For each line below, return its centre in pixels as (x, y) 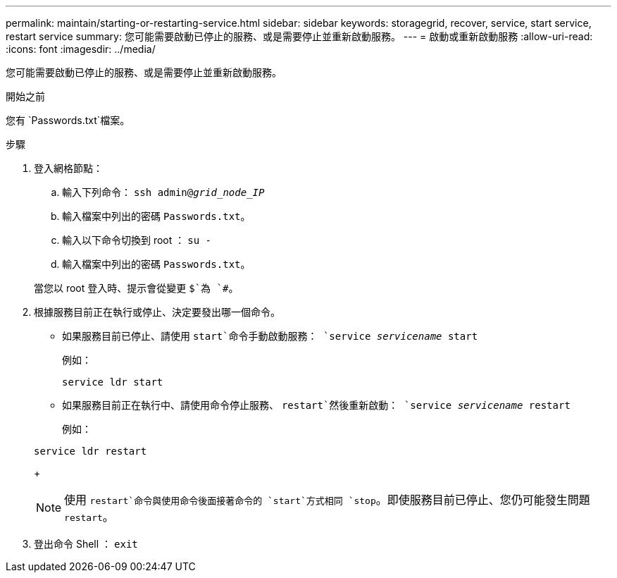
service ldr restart (91, 451)
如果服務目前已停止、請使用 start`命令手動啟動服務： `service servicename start (270, 336)
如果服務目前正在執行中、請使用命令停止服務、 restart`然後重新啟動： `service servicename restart (316, 405)
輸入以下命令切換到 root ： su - (137, 240)
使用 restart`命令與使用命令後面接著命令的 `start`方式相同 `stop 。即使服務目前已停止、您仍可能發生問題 (327, 500)
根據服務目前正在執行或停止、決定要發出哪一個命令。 (157, 312)
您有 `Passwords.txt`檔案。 (68, 120)
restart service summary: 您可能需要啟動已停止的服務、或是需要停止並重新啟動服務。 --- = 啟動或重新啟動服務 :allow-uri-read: (299, 36)
